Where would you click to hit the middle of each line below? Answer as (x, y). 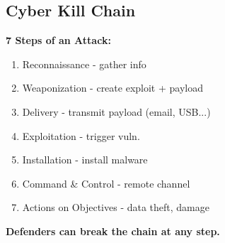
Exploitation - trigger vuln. (81, 135)
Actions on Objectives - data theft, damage (116, 207)
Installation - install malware (85, 160)
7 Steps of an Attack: (58, 40)
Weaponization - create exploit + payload (112, 88)
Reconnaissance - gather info (84, 64)
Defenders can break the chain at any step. (113, 231)
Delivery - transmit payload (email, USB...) (116, 111)
